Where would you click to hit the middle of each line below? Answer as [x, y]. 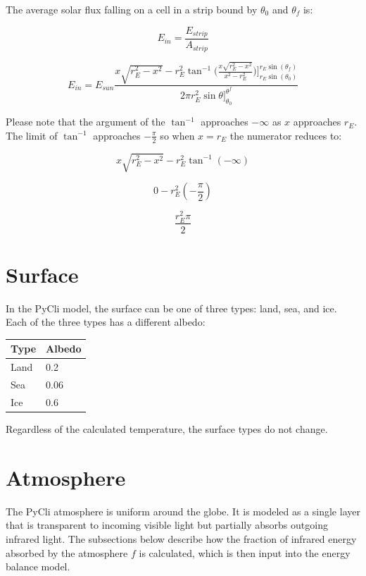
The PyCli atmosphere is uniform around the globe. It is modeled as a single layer [183, 511]
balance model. [38, 566]
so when [177, 135]
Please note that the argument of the [86, 122]
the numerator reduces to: [286, 135]
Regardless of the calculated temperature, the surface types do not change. [167, 429]
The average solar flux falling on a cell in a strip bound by [132, 9]
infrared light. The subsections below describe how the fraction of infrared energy [181, 538]
